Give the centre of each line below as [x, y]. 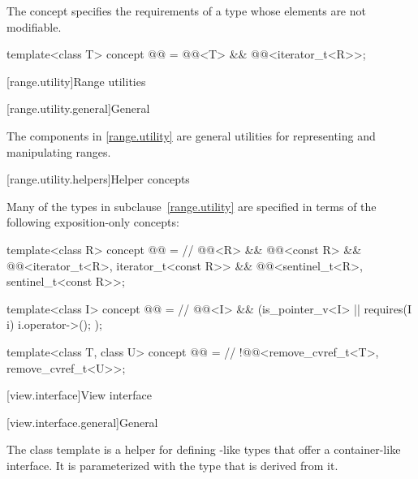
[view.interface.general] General [82, 422]
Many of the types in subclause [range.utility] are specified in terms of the [192, 206]
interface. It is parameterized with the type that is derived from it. [172, 465]
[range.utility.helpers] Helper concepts [98, 179]
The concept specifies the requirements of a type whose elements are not [186, 11]
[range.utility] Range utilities [76, 81]
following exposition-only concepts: [93, 222]
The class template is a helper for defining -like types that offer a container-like [204, 449]
